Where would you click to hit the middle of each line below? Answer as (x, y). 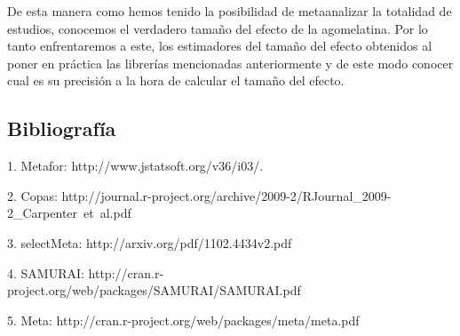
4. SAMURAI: (46, 272)
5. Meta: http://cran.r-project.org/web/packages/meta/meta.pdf (183, 320)
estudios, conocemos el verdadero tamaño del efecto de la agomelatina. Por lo (218, 28)
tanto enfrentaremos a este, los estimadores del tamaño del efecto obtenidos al (220, 46)
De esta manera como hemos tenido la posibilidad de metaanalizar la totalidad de (230, 11)
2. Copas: (32, 195)
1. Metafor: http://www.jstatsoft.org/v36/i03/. (135, 166)
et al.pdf (107, 213)
